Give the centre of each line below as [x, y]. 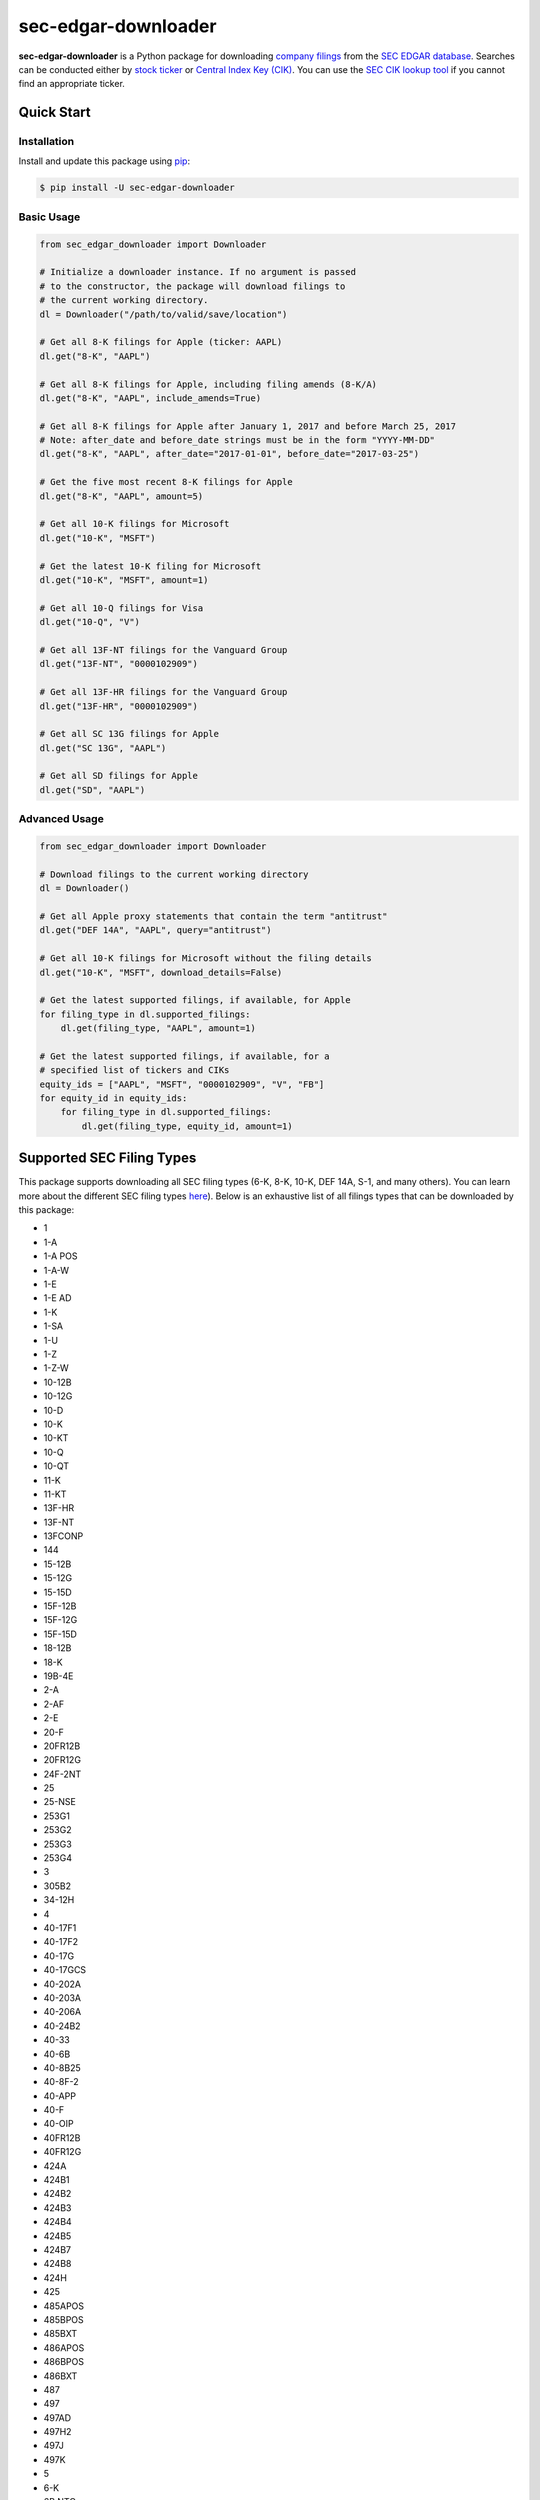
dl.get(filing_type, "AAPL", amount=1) [158, 1028]
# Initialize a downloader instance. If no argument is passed [198, 272]
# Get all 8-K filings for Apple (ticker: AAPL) [161, 342]
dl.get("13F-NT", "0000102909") [119, 664]
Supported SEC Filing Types [107, 1158]
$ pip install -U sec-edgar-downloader [137, 188]
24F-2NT [62, 1774]
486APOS [64, 2347]
